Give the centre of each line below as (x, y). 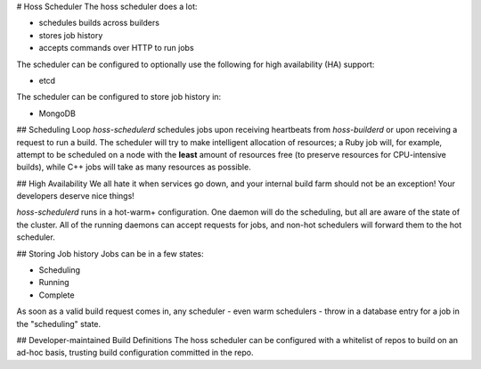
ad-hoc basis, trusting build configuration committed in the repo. (135, 353)
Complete (57, 295)
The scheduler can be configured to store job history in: (119, 97)
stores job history (71, 35)
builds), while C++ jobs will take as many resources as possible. (134, 167)
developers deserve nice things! (76, 196)
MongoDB (57, 113)
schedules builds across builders (99, 23)
